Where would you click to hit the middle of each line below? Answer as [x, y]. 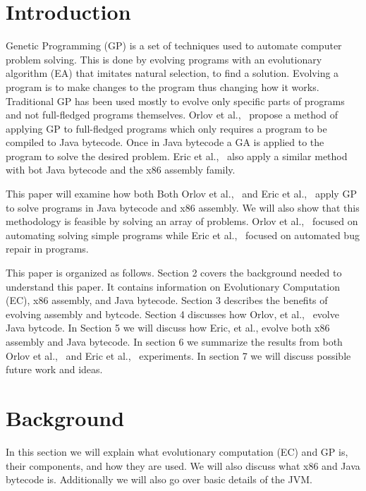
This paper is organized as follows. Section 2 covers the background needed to [174, 273]
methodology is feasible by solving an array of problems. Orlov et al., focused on [182, 221]
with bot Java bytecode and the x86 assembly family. [121, 170]
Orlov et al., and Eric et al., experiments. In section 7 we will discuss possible [178, 355]
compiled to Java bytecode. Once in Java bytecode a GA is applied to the [165, 142]
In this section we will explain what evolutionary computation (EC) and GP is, [177, 451]
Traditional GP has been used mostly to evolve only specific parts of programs [175, 101]
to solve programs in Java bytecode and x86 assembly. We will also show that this [183, 207]
